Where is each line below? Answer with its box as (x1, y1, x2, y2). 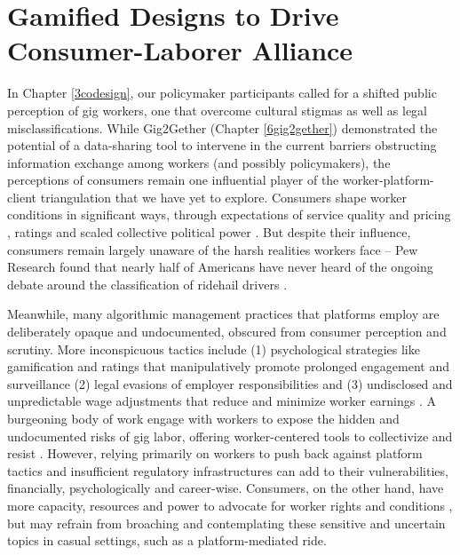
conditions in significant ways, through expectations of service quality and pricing (7, 205, 451, 224)
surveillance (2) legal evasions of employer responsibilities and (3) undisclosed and (7, 374, 453, 392)
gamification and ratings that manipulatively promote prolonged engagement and (7, 357, 450, 376)
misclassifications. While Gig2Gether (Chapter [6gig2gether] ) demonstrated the (7, 118, 438, 137)
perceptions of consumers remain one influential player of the (7, 170, 339, 189)
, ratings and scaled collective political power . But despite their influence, (7, 223, 411, 242)
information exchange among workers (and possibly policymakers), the (7, 153, 391, 171)
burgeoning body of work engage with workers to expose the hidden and (7, 409, 400, 427)
